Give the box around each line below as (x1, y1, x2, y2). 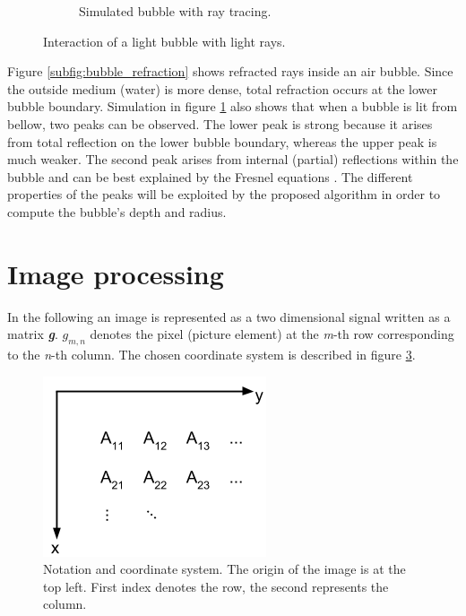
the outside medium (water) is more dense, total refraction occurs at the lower (7, 79, 437, 98)
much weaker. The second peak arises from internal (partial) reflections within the (7, 150, 459, 169)
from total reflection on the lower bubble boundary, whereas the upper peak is (7, 132, 437, 151)
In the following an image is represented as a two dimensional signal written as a (7, 307, 451, 325)
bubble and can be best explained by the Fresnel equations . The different (7, 167, 413, 186)
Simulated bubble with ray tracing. (79, 2, 272, 20)
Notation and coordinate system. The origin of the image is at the (43, 560, 406, 578)
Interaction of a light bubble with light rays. (43, 31, 286, 50)
